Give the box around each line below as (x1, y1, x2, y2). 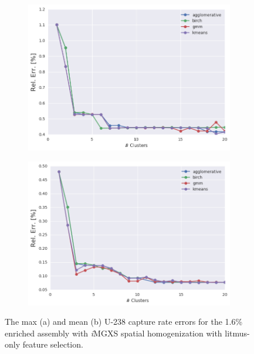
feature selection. (22, 338, 83, 350)
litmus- (225, 326, 250, 339)
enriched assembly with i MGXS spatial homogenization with (5, 326, 222, 339)
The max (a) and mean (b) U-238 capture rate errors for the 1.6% (5, 315, 243, 328)
